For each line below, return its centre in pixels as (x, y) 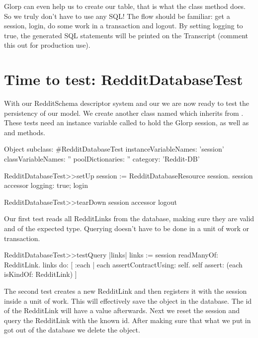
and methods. (25, 132)
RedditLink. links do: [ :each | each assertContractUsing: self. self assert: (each (123, 264)
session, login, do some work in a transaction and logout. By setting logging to (124, 26)
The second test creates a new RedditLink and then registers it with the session (126, 291)
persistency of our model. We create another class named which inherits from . (124, 113)
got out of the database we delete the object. (72, 330)
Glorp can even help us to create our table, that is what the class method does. (125, 6)
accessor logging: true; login (46, 185)
